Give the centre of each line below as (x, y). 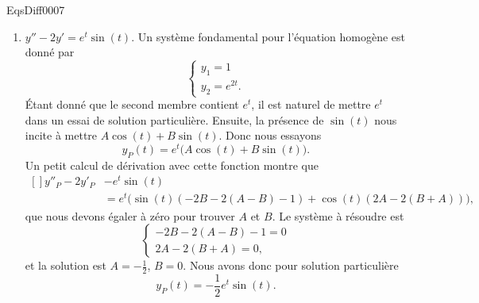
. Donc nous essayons (270, 135)
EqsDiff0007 (36, 10)
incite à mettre (61, 135)
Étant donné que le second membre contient (132, 104)
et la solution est (66, 265)
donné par (50, 52)
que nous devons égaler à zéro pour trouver (130, 215)
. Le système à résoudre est (338, 215)
